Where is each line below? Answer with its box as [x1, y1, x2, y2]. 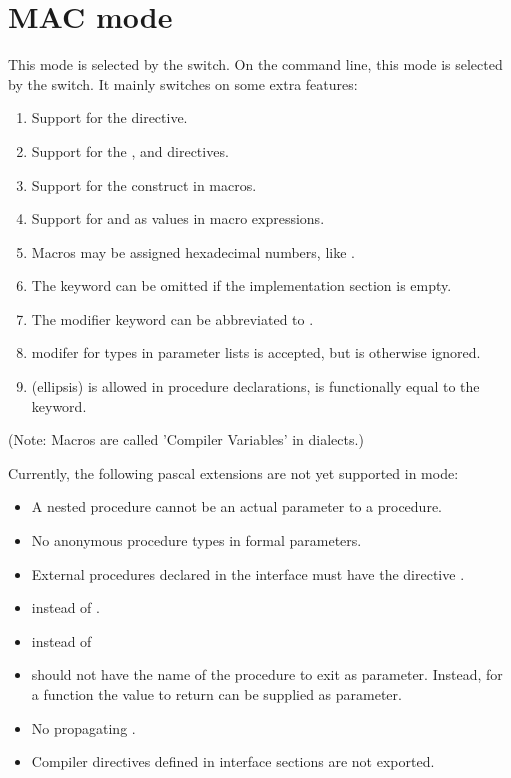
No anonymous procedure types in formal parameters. [31, 530, 362, 551]
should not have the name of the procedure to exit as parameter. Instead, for [31, 664, 503, 685]
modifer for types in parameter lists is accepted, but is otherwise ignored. [31, 342, 481, 363]
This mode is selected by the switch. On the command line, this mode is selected [8, 54, 503, 75]
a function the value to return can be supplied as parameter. [31, 684, 402, 704]
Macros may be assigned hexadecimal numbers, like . [31, 241, 355, 262]
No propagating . [31, 717, 136, 738]
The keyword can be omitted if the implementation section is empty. [31, 275, 452, 296]
